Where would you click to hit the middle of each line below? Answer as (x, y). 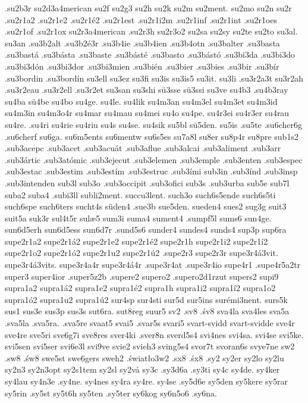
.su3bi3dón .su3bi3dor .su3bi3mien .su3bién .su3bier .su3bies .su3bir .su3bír (142, 66)
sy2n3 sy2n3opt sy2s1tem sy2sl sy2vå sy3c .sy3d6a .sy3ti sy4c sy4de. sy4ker (142, 369)
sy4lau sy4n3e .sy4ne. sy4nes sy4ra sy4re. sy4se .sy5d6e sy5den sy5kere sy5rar (146, 381)
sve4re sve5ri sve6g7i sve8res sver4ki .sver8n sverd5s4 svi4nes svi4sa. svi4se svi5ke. (154, 334)
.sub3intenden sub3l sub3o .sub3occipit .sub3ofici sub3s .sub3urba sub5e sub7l (147, 182)
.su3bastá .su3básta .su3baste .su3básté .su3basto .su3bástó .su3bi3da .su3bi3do (150, 54)
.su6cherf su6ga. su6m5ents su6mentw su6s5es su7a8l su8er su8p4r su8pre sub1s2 (152, 136)
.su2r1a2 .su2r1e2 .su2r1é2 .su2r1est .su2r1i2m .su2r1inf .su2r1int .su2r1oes (141, 19)
